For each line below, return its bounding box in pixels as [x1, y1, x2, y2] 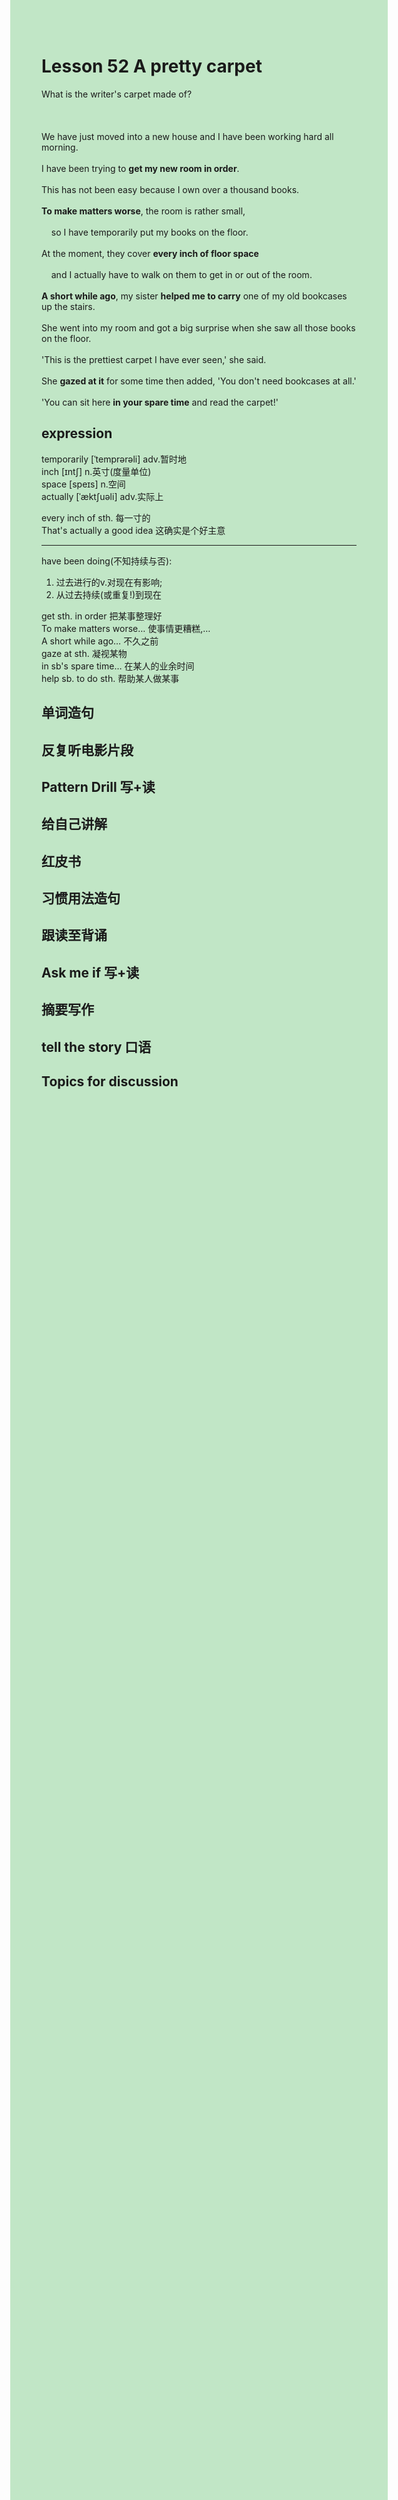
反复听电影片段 [41, 741, 134, 759]
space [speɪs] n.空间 [41, 478, 126, 490]
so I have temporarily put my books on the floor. [50, 226, 249, 238]
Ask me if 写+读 [41, 964, 140, 981]
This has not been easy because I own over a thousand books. [41, 183, 300, 195]
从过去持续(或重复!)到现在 [55, 588, 163, 600]
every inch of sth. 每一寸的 [41, 511, 151, 524]
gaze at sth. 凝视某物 [41, 647, 128, 659]
